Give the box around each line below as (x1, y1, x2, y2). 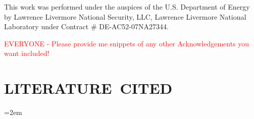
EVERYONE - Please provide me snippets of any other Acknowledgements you (4, 38, 249, 48)
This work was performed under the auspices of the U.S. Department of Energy (4, 2, 250, 12)
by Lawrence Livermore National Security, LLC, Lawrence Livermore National (4, 11, 246, 22)
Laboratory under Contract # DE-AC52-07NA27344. (4, 21, 169, 32)
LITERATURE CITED (4, 78, 173, 98)
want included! (4, 48, 49, 58)
